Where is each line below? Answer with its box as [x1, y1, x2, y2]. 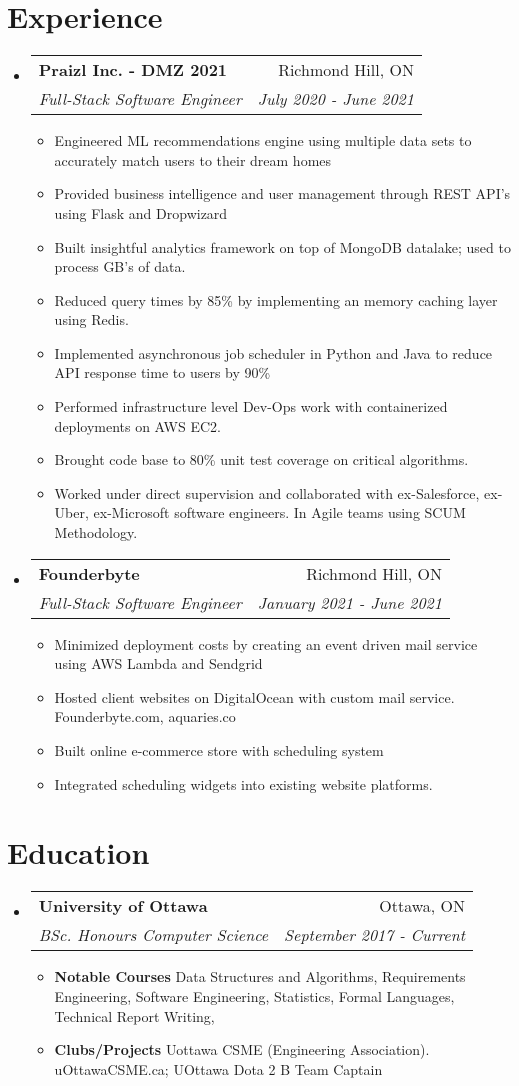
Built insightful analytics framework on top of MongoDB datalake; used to [54, 236, 511, 257]
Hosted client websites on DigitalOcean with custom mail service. [54, 686, 455, 707]
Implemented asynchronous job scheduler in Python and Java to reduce [54, 342, 493, 363]
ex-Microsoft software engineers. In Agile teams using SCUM [93, 502, 466, 523]
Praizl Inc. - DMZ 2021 [38, 58, 228, 82]
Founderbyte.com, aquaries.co [54, 706, 236, 727]
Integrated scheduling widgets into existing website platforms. [54, 773, 433, 794]
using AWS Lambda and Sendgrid [54, 653, 263, 674]
